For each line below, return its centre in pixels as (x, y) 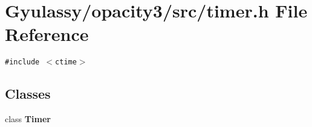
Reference (47, 34)
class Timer (28, 119)
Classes (28, 94)
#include (22, 62)
